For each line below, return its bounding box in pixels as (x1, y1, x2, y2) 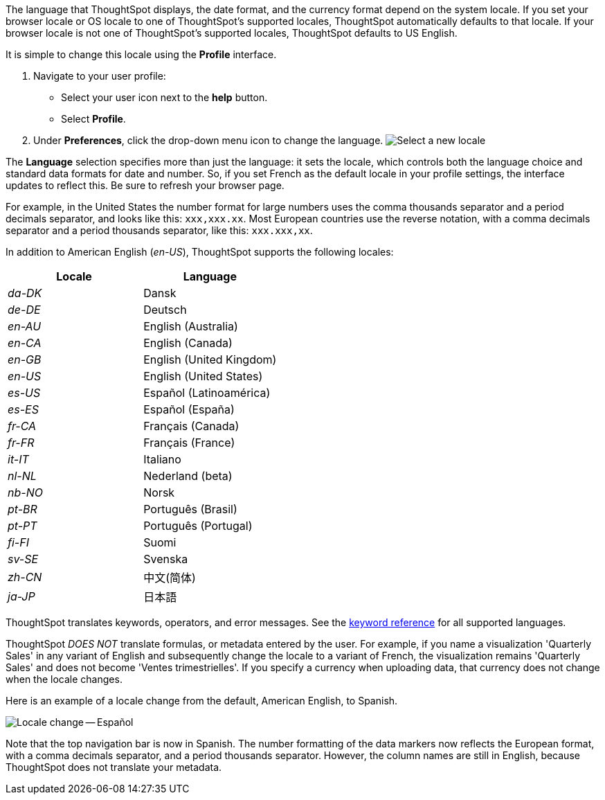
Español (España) (143, 402, 235, 416)
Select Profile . (61, 113, 126, 125)
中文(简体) (143, 571, 196, 585)
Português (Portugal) (143, 519, 253, 533)
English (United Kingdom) (143, 353, 277, 366)
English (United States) (143, 369, 263, 383)
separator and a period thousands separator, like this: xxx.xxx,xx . (6, 224, 313, 236)
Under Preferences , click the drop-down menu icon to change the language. (33, 134, 383, 146)
